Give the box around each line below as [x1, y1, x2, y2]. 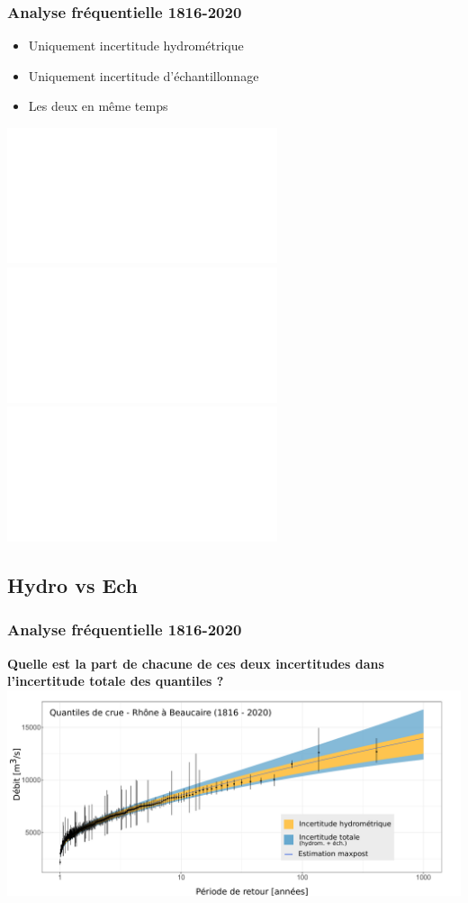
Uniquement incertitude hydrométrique [28, 36, 244, 55]
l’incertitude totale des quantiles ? [7, 671, 224, 690]
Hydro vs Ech [7, 571, 138, 599]
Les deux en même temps [28, 96, 168, 115]
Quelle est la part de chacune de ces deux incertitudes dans [7, 653, 384, 672]
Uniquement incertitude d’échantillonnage [28, 66, 259, 85]
